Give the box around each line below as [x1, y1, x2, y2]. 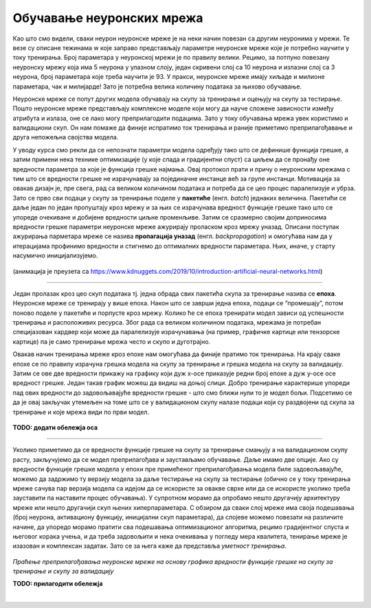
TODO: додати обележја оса [12, 423, 98, 432]
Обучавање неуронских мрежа [12, 10, 203, 25]
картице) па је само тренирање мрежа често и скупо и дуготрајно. [12, 337, 211, 346]
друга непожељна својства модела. [12, 133, 119, 141]
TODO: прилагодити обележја [12, 580, 103, 588]
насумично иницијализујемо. [12, 251, 98, 260]
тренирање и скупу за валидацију [12, 567, 114, 576]
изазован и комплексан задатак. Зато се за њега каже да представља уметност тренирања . [12, 542, 286, 550]
